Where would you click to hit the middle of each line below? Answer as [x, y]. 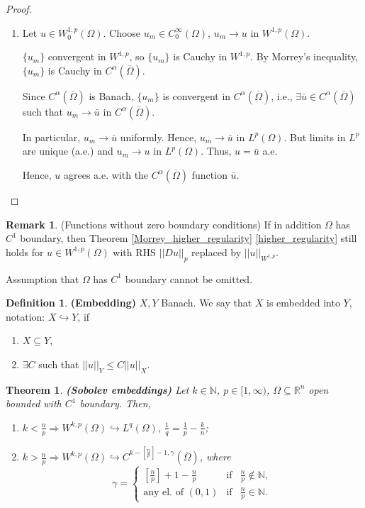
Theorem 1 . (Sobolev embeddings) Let [97, 389]
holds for [25, 252]
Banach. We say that [207, 303]
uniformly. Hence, [158, 137]
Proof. [19, 9]
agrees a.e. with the [106, 174]
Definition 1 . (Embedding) [71, 303]
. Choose [122, 32]
